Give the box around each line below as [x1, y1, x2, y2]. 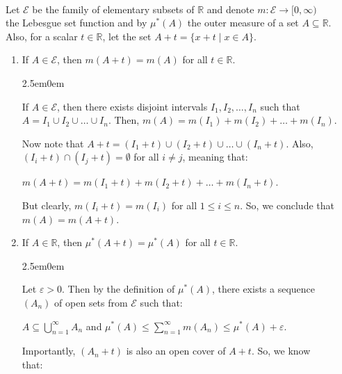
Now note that [22, 136, 84, 150]
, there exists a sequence [212, 282, 316, 296]
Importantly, [22, 343, 76, 358]
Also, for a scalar [6, 29, 78, 43]
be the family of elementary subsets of [32, 1, 195, 16]
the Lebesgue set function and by [6, 15, 147, 30]
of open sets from [54, 295, 128, 309]
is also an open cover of [126, 343, 226, 358]
